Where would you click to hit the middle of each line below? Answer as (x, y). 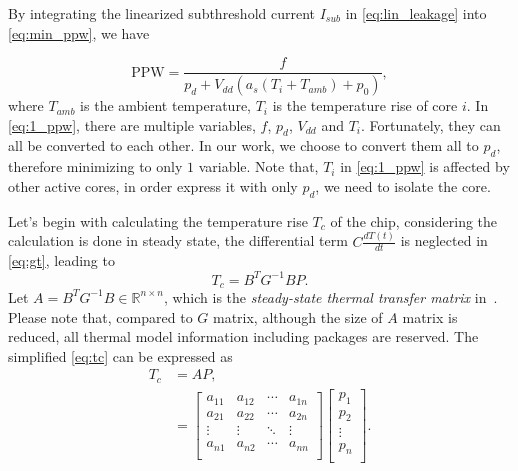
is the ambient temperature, (165, 105)
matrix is (430, 316)
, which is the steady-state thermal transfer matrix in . (330, 296)
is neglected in (444, 240)
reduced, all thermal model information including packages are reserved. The (243, 336)
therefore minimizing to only (95, 166)
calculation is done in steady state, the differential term (178, 240)
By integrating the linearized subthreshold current (162, 13)
